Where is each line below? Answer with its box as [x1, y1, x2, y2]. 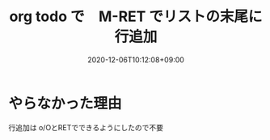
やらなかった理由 [8, 94, 123, 112]
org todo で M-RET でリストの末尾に [9, 7, 263, 26]
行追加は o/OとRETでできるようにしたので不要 [8, 122, 164, 132]
